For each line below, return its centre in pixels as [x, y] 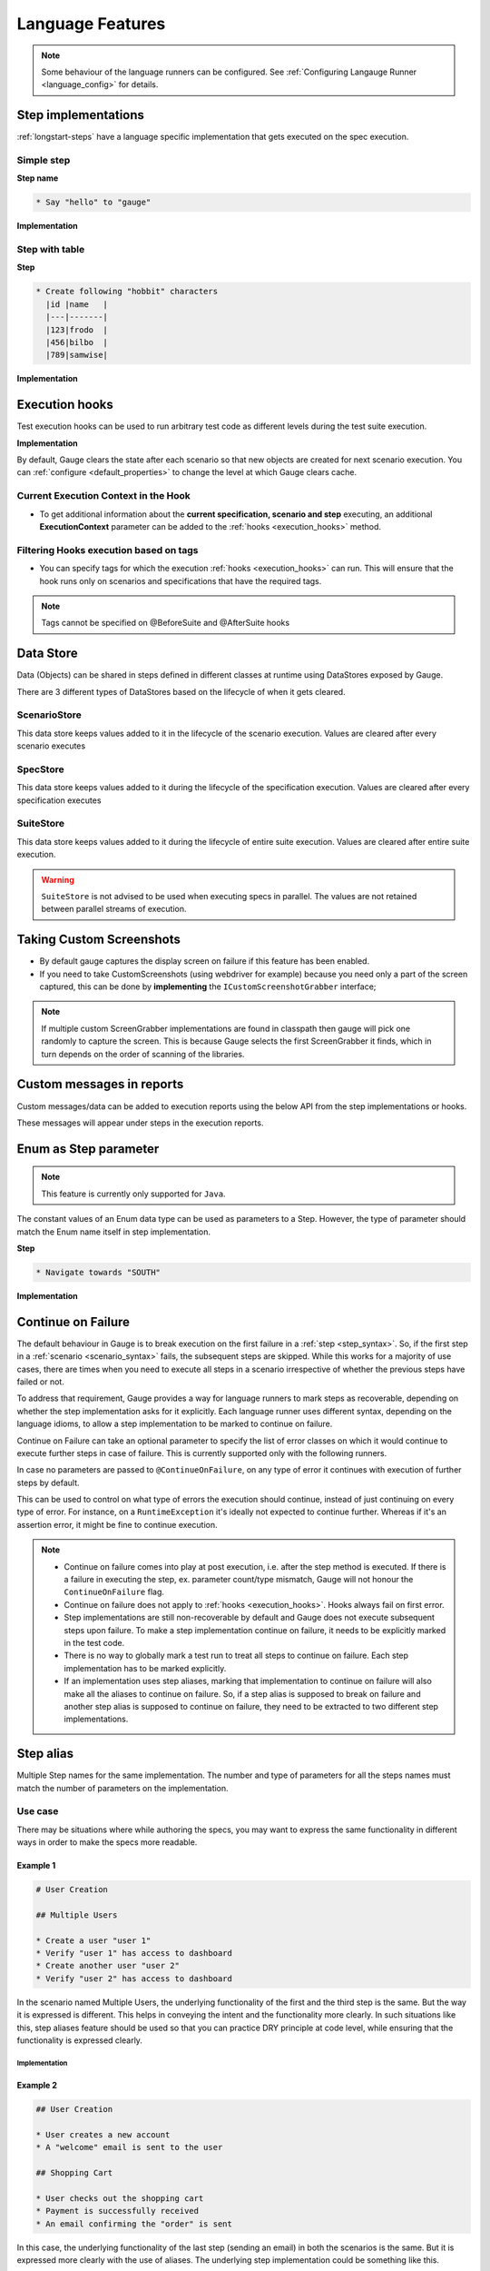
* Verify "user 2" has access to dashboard [134, 1978]
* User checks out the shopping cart [120, 2198]
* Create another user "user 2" [108, 1966]
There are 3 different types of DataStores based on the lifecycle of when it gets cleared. [181, 691]
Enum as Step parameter [88, 1149]
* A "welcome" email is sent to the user [129, 2147]
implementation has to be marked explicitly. [145, 1668]
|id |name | [77, 304]
